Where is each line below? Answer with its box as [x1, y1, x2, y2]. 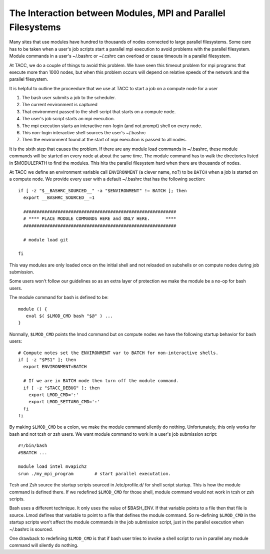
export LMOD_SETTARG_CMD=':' [28, 399, 100, 405]
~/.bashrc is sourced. [9, 526, 53, 532]
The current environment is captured [21, 102, 97, 108]
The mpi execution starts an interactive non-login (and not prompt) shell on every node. [21, 123, 202, 129]
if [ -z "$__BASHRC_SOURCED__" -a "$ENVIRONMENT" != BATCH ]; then [18, 188, 187, 193]
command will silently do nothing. [9, 542, 78, 548]
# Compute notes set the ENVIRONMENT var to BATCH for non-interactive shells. [18, 350, 218, 356]
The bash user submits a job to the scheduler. [21, 95, 116, 101]
